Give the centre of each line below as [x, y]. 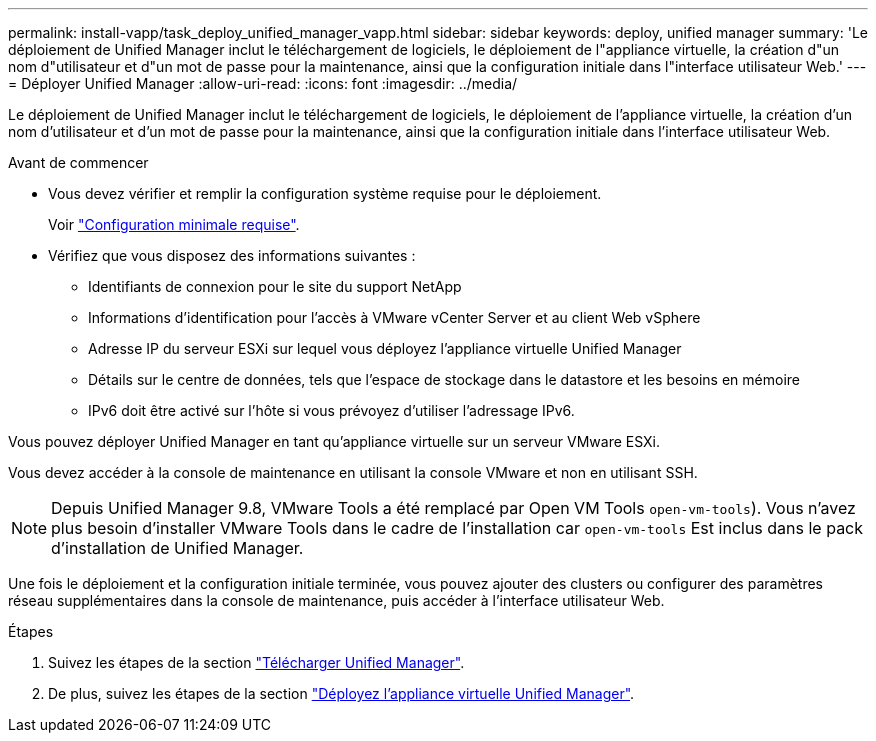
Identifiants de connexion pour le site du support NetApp [275, 286]
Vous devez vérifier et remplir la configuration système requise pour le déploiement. [325, 193]
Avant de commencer [78, 162]
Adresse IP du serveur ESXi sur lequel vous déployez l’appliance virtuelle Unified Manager [385, 348]
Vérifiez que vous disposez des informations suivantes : [232, 255]
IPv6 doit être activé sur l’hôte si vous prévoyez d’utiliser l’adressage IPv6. [331, 410]
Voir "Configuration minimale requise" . [174, 224]
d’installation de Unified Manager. [177, 548]
